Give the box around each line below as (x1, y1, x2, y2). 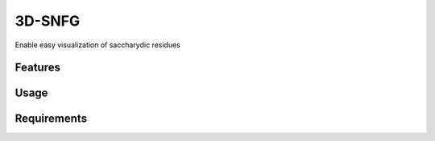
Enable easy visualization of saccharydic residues (14, 40, 180, 50)
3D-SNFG (14, 12, 81, 30)
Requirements (14, 112, 88, 126)
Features (14, 61, 60, 75)
